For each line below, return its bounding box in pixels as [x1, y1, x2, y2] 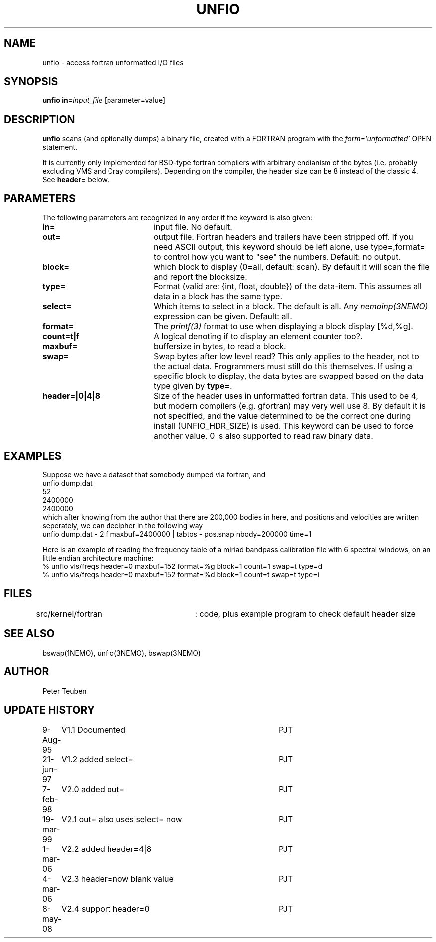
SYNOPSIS [4, 75, 58, 88]
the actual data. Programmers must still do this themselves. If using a [153, 361, 413, 372]
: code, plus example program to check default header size [195, 608, 416, 619]
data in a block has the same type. [153, 291, 283, 302]
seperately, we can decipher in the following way [42, 521, 203, 530]
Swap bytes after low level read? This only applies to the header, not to [153, 351, 419, 362]
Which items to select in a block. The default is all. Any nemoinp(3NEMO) [153, 301, 428, 312]
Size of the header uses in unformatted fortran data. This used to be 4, [153, 391, 418, 401]
